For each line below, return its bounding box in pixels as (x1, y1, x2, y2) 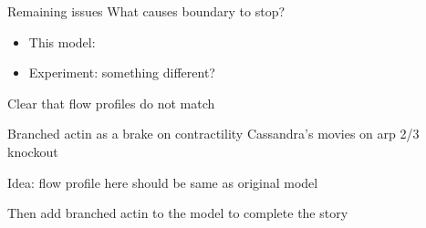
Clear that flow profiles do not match (7, 93, 215, 112)
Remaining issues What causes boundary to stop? (7, 2, 286, 20)
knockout (7, 141, 58, 161)
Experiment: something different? (28, 63, 215, 82)
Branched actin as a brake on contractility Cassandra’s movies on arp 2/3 (7, 124, 420, 143)
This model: (28, 32, 96, 51)
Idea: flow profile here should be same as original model (7, 172, 318, 192)
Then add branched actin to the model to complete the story (7, 203, 348, 223)
